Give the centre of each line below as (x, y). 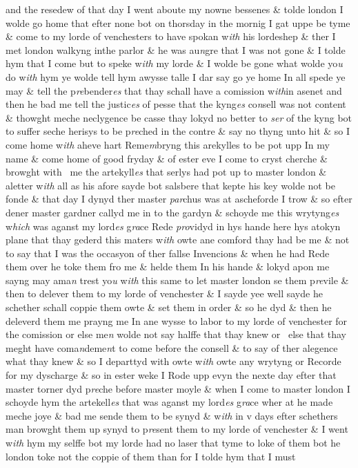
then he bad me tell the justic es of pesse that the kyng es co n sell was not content (176, 104)
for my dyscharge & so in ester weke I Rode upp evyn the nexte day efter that (171, 375)
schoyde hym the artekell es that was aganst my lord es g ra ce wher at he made (169, 402)
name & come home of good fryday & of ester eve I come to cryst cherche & (167, 158)
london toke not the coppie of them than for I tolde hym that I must (151, 456)
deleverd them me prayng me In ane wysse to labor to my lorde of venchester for (177, 320)
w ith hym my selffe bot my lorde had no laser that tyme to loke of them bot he (173, 442)
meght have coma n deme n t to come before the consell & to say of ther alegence (172, 347)
